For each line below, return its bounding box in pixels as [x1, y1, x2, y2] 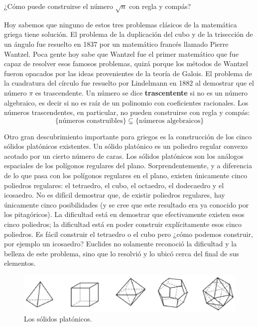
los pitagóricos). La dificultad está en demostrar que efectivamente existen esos [4, 209, 245, 219]
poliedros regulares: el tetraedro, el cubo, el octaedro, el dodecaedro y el [4, 180, 224, 190]
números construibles [58, 117, 123, 124]
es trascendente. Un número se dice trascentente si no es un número [35, 87, 248, 98]
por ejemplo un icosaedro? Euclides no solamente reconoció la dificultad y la [4, 238, 237, 249]
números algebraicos [139, 117, 201, 124]
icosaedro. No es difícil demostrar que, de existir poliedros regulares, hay [4, 190, 225, 200]
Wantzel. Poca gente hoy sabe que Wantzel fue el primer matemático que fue [4, 48, 239, 59]
